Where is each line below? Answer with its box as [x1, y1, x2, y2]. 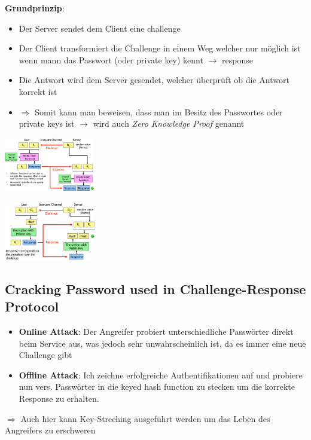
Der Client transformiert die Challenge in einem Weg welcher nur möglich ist [19, 42, 301, 54]
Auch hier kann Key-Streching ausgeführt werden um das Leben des [20, 412, 270, 424]
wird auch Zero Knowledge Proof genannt [93, 117, 245, 130]
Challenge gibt [19, 349, 72, 361]
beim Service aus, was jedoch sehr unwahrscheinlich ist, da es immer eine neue [19, 337, 306, 349]
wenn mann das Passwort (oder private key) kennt [19, 53, 203, 66]
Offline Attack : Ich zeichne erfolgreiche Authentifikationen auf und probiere [19, 368, 303, 381]
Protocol [5, 297, 59, 316]
